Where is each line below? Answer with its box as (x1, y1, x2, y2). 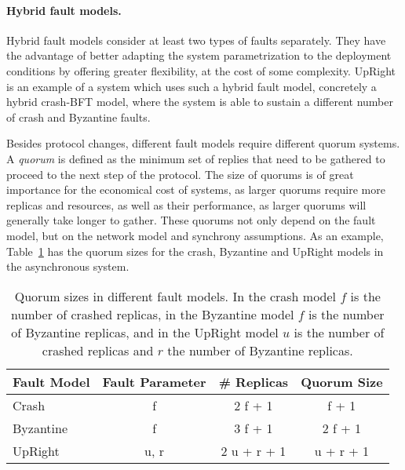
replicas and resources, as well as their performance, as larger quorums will (6, 196, 367, 213)
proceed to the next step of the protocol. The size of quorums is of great (6, 166, 354, 182)
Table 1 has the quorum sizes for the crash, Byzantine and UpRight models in (6, 242, 384, 259)
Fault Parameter (102, 372, 206, 391)
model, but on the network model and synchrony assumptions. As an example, (6, 227, 384, 243)
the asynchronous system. (6, 258, 130, 275)
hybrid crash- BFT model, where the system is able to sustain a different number (6, 93, 393, 110)
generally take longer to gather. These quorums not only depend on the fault (6, 212, 376, 228)
